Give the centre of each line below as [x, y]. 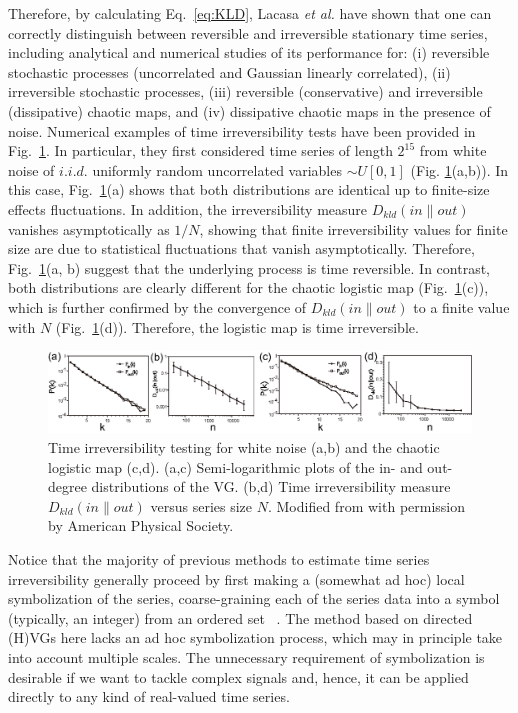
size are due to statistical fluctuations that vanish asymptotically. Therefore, [241, 248]
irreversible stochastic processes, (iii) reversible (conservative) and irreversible [245, 91]
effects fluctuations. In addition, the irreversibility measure [188, 208]
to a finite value [461, 306]
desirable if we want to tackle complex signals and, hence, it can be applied [238, 676]
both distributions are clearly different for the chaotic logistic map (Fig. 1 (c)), [248, 287]
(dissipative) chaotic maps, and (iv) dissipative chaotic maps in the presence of [249, 110]
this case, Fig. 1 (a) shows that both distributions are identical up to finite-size [249, 189]
